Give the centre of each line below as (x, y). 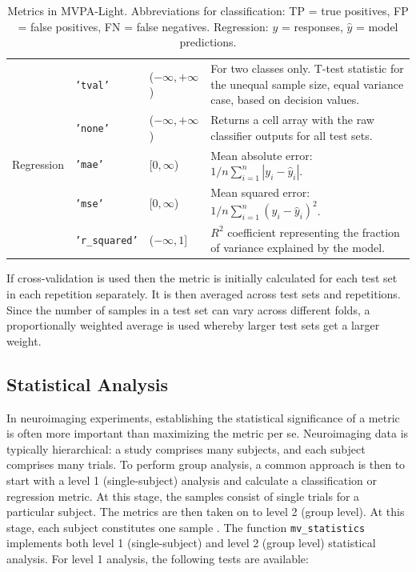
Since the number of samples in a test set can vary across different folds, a (188, 309)
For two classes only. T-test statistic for (307, 68)
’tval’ (92, 85)
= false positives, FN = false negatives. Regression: (143, 26)
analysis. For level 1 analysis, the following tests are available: (158, 558)
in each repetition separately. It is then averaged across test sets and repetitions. (204, 293)
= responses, (312, 26)
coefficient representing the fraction (314, 232)
